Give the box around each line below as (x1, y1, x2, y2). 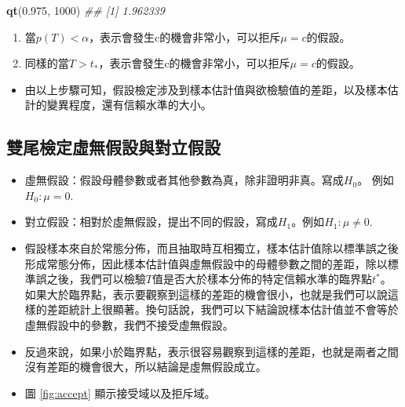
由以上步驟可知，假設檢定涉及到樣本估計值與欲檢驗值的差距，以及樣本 (24, 81, 388, 97)
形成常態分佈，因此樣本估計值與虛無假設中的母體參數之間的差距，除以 (24, 255, 388, 271)
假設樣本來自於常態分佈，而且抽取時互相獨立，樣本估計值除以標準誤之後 (24, 239, 399, 256)
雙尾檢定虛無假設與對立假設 (6, 135, 221, 159)
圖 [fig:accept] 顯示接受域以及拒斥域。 (24, 384, 216, 401)
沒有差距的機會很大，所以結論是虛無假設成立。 (24, 358, 267, 375)
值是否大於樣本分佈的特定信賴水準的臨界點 (151, 271, 372, 287)
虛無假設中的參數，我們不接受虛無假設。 (24, 316, 234, 333)
